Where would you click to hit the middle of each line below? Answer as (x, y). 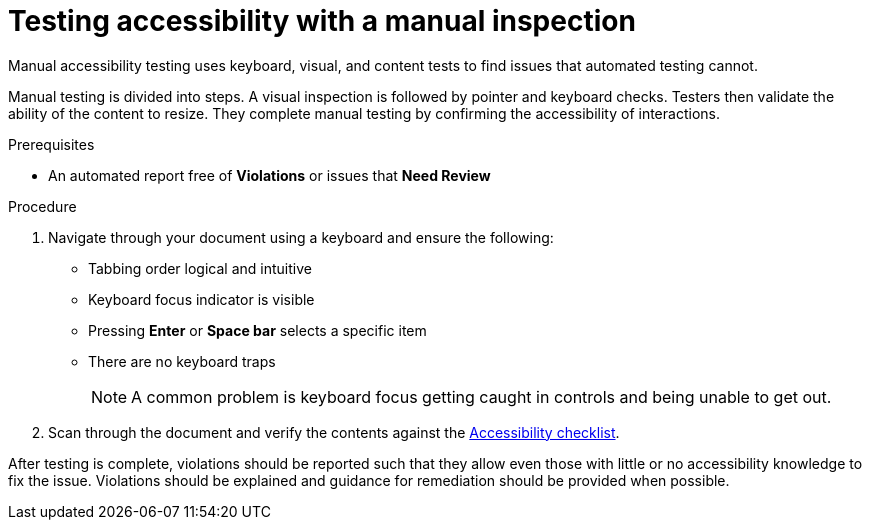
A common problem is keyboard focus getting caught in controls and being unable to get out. (481, 396)
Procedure (42, 206)
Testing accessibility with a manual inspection (322, 21)
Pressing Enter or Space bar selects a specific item (257, 330)
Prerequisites (51, 144)
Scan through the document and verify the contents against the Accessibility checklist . (334, 432)
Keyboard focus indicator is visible (201, 299)
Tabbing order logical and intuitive (200, 268)
